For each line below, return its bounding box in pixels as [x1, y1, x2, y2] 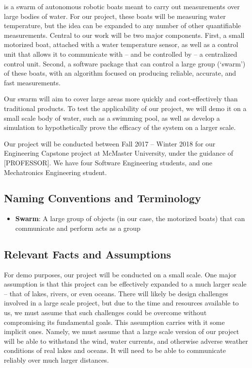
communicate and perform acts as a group [15, 223, 141, 233]
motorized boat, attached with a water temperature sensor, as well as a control [4, 39, 238, 49]
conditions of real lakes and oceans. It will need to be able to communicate [4, 345, 226, 355]
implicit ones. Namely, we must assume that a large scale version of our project [4, 326, 239, 336]
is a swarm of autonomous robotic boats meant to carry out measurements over [4, 1, 240, 11]
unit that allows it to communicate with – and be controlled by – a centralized [4, 48, 237, 59]
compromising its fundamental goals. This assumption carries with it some [4, 317, 225, 327]
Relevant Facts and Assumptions [4, 246, 171, 261]
